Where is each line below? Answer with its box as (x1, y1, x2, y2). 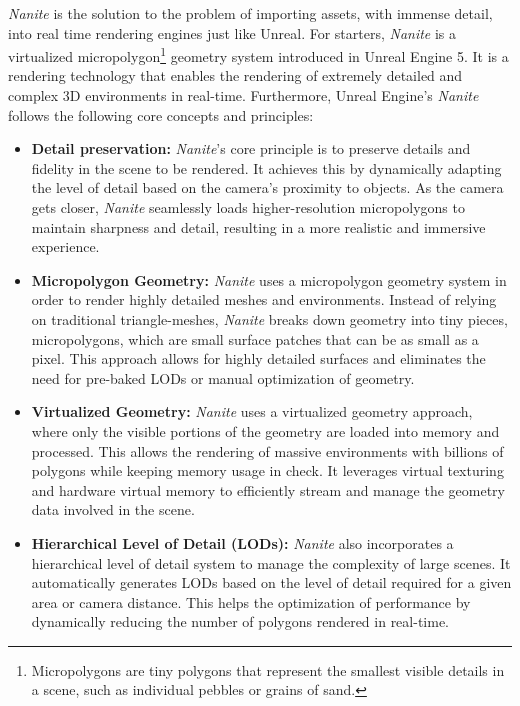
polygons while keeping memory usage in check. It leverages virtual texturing (31, 460, 504, 481)
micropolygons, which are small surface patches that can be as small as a (31, 328, 479, 349)
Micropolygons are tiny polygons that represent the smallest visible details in (31, 659, 505, 680)
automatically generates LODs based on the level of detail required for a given (31, 572, 512, 593)
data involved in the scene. (31, 499, 195, 520)
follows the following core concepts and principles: (8, 104, 314, 125)
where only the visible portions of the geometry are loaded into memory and (31, 420, 500, 441)
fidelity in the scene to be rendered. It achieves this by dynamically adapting (31, 157, 502, 178)
